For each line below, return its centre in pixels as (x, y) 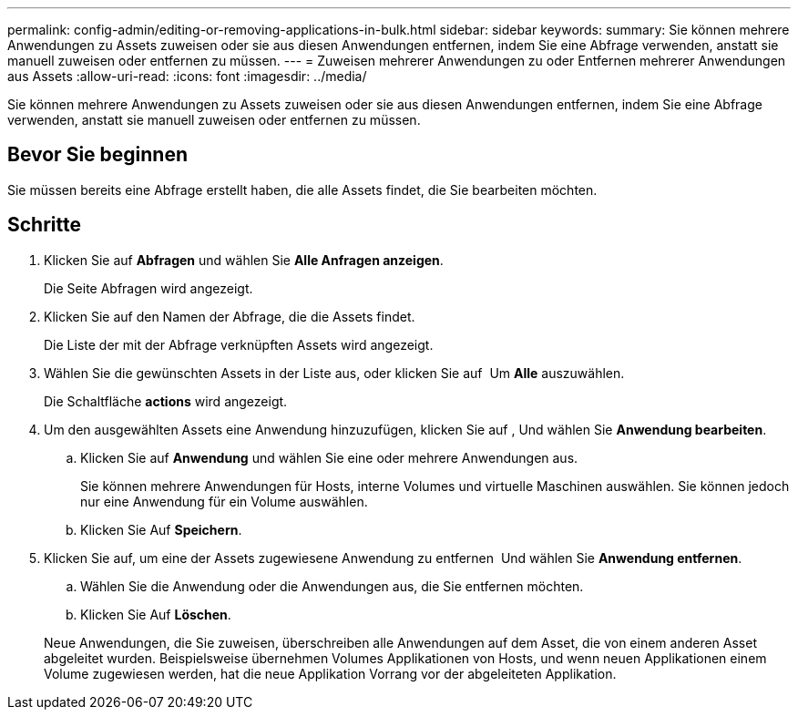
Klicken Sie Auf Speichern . (161, 529)
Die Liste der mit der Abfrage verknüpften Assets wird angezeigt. (239, 344)
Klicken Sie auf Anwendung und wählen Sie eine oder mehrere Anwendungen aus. (329, 457)
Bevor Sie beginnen (98, 155)
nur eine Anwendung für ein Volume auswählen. (224, 501)
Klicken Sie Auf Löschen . (156, 614)
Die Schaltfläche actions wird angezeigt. (166, 401)
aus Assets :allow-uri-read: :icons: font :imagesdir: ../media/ (187, 76)
